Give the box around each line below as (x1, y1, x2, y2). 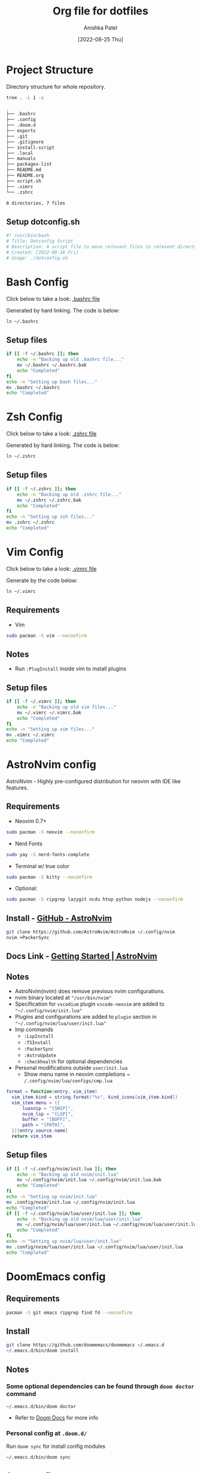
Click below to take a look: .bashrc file (6, 295, 100, 302)
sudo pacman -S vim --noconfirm (6, 633, 87, 639)
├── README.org (6, 172, 44, 178)
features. (6, 784, 29, 791)
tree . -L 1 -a (6, 94, 44, 100)
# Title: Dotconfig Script (6, 238, 74, 244)
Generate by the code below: (6, 577, 78, 584)
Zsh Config (6, 410, 63, 424)
